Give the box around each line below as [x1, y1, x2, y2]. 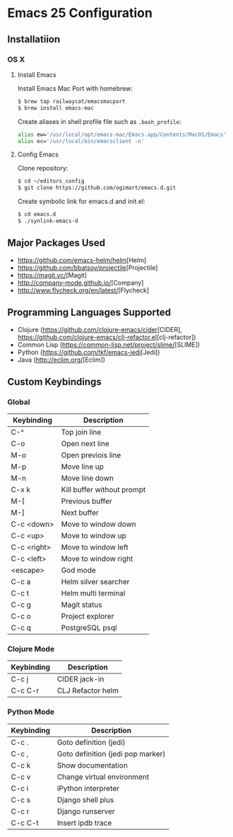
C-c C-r [11, 685, 40, 695]
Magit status [61, 600, 102, 610]
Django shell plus [56, 795, 114, 804]
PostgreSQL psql [61, 623, 117, 633]
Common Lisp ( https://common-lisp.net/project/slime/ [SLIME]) [17, 340, 201, 348]
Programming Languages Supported [7, 307, 172, 319]
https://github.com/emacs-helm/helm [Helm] [17, 256, 147, 264]
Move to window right [61, 554, 133, 564]
